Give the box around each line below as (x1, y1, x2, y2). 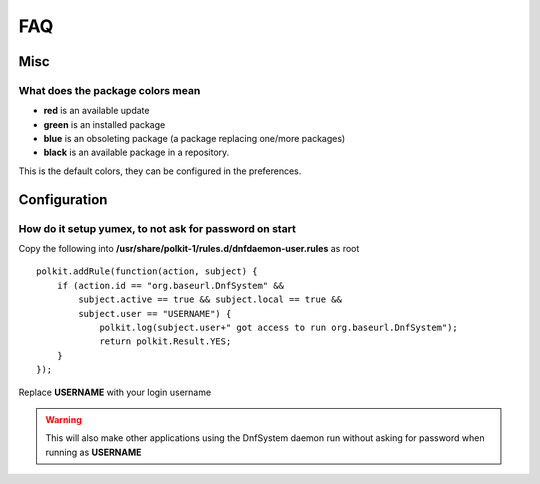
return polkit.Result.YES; (99, 336, 232, 347)
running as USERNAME (45, 446, 142, 458)
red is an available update (43, 105, 150, 117)
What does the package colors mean (18, 83, 201, 97)
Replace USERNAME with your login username (18, 386, 212, 398)
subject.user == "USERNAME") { (78, 308, 232, 319)
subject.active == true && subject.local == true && (78, 294, 342, 305)
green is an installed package (43, 118, 166, 130)
